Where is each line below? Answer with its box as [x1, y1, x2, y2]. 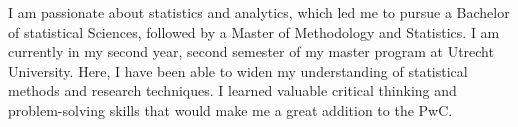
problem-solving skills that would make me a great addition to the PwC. [8, 99, 453, 120]
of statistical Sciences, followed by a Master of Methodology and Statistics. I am [8, 21, 500, 42]
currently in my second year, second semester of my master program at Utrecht [8, 41, 494, 62]
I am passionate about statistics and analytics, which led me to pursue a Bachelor [8, 2, 510, 22]
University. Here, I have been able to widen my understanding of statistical [8, 60, 468, 81]
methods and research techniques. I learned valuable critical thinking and [8, 80, 457, 101]
